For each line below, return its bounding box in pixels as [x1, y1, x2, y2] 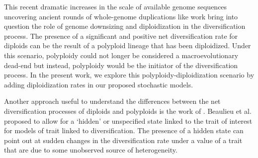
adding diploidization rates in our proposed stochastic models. [4, 79, 193, 89]
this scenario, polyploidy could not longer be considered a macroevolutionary [4, 50, 239, 60]
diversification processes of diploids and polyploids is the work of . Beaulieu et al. [4, 105, 252, 116]
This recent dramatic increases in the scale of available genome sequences [4, 1, 227, 11]
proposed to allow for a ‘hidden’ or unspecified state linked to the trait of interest [4, 115, 253, 126]
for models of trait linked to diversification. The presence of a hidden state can [4, 125, 244, 136]
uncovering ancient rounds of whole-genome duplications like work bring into [4, 11, 238, 21]
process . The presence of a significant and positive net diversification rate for [4, 30, 238, 41]
